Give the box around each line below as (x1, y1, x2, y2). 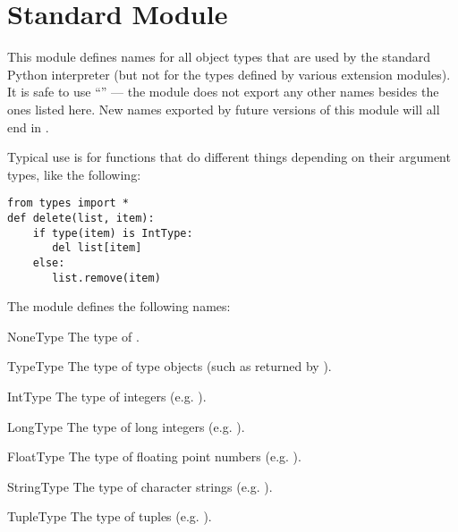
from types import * (7, 197, 130, 210)
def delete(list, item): (7, 211, 155, 224)
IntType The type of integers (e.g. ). (7, 387, 207, 405)
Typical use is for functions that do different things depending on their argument (7, 148, 451, 166)
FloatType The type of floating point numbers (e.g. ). (7, 447, 301, 466)
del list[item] (52, 241, 142, 255)
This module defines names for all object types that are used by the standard (7, 47, 431, 66)
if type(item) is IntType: (32, 226, 193, 240)
